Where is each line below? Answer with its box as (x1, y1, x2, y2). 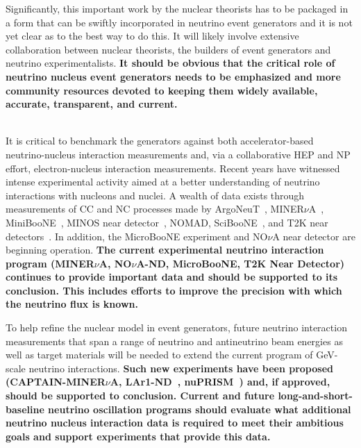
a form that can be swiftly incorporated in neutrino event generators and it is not (6, 15, 353, 29)
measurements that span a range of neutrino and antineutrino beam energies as (6, 333, 343, 348)
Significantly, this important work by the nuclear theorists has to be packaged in (6, 1, 349, 15)
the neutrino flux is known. (6, 297, 138, 311)
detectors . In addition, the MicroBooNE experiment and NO (6, 229, 268, 243)
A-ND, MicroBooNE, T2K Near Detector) (136, 256, 345, 270)
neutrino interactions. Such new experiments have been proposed (28, 360, 333, 375)
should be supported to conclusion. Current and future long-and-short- (6, 388, 353, 403)
